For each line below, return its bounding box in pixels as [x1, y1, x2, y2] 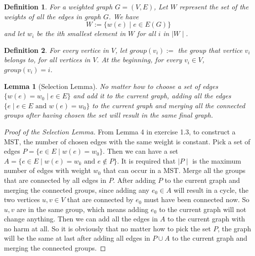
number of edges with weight [4, 165, 91, 175]
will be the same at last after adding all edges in [4, 233, 150, 243]
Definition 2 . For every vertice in [4, 44, 109, 55]
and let [4, 28, 25, 39]
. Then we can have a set [103, 146, 178, 156]
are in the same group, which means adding [16, 204, 149, 214]
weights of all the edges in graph [4, 11, 101, 21]
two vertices [4, 194, 40, 205]
